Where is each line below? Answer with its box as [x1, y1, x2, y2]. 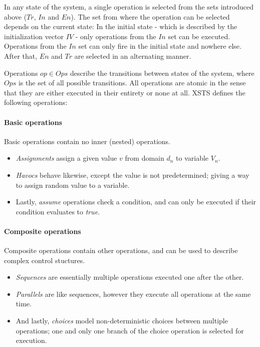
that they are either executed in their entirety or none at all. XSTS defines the [4, 87, 245, 97]
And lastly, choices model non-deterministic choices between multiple [16, 315, 228, 326]
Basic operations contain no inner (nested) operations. [4, 136, 170, 146]
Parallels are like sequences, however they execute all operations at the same [16, 288, 251, 299]
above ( [4, 11, 27, 22]
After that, [4, 50, 38, 61]
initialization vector [4, 31, 64, 41]
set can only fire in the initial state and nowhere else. [78, 41, 241, 51]
